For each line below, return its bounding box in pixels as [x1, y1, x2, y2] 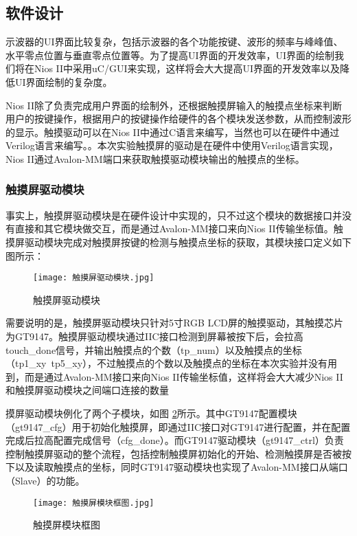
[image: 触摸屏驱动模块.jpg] [33, 273, 154, 283]
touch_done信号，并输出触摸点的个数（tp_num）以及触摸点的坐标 [5, 342, 302, 357]
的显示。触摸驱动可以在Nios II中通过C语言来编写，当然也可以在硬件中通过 [5, 124, 340, 139]
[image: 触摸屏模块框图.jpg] [33, 498, 154, 508]
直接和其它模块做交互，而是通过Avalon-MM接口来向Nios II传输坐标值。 [14, 221, 334, 236]
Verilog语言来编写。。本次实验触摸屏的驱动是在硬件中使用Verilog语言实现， [5, 138, 338, 153]
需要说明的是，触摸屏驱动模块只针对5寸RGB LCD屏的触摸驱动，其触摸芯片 [5, 315, 344, 330]
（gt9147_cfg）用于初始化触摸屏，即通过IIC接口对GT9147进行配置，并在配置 [5, 419, 351, 434]
